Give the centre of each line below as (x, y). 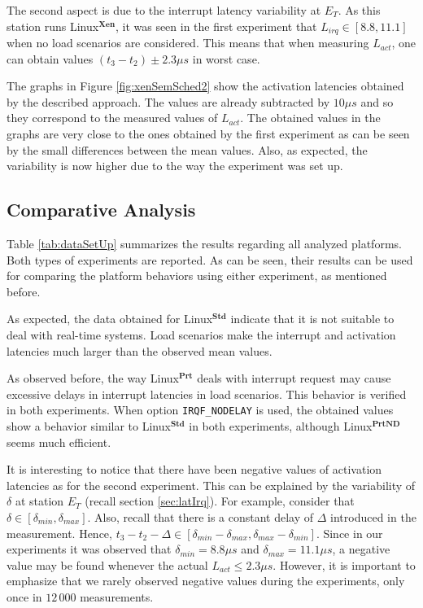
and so (377, 101)
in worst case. (226, 58)
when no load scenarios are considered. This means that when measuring (188, 43)
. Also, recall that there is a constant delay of (201, 516)
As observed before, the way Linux (93, 378)
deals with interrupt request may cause (294, 378)
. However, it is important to (344, 564)
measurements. (117, 596)
